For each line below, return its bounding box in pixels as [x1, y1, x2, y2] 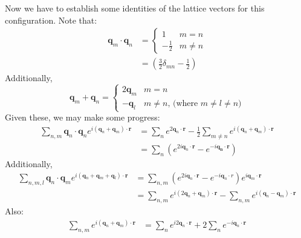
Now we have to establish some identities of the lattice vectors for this [5, 2, 265, 14]
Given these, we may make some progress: [5, 111, 160, 123]
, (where [167, 99, 198, 108]
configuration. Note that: [5, 13, 97, 26]
